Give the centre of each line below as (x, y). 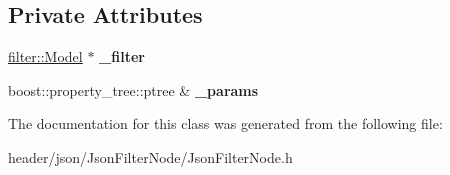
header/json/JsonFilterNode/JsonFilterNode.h (150, 156)
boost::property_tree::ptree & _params (133, 89)
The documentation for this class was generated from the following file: (225, 123)
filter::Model (45, 56)
